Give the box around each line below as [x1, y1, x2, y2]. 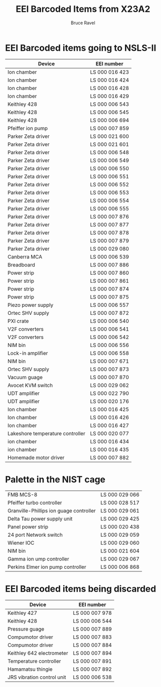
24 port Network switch [7, 531, 63, 538]
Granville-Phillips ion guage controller [7, 507, 96, 514]
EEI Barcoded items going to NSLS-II [5, 42, 157, 53]
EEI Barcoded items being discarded [5, 583, 157, 594]
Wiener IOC [7, 539, 35, 546]
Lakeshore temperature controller [7, 430, 85, 437]
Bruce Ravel [71, 20, 95, 26]
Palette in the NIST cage [5, 473, 106, 485]
